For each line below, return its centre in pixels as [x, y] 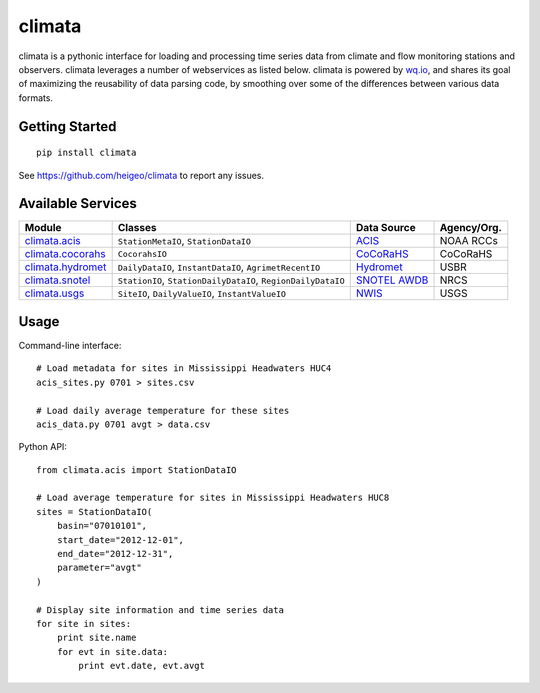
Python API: [42, 447]
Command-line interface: [70, 345]
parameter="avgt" [99, 568]
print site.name [96, 638]
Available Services [77, 203]
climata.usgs [54, 293]
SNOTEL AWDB [392, 280]
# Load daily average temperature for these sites [163, 410]
